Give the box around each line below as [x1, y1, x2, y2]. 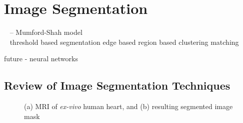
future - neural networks [4, 53, 78, 64]
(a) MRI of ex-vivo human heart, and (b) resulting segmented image [24, 101, 233, 112]
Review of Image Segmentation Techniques [4, 78, 230, 93]
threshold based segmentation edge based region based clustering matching [9, 36, 239, 47]
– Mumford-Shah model [9, 27, 82, 37]
